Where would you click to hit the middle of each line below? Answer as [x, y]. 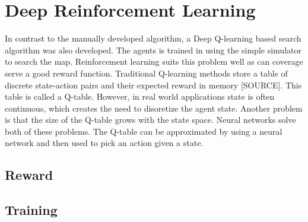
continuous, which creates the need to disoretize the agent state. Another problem [154, 108]
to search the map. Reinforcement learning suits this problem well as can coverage [154, 61]
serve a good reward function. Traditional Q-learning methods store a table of [146, 73]
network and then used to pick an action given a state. [104, 143]
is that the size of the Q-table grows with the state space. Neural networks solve [150, 120]
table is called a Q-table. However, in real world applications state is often [140, 96]
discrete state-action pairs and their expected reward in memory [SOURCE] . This [153, 85]
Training [31, 210]
